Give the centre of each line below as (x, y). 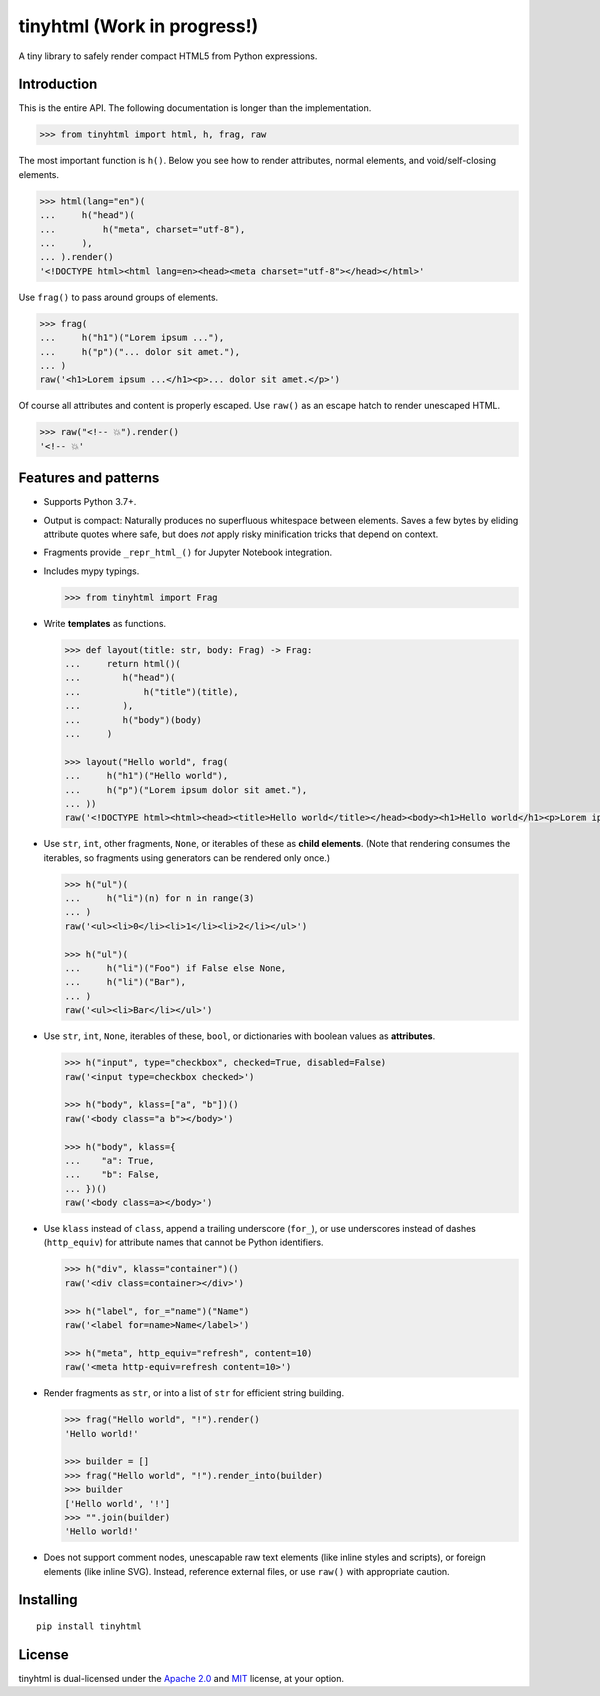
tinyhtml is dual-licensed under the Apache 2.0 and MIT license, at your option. (181, 1678)
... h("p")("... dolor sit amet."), (139, 351)
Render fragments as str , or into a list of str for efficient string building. (194, 1393)
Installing (48, 1600)
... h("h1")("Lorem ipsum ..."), (132, 338)
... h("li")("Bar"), (125, 982)
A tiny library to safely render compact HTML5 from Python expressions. (168, 56)
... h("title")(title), (151, 691)
